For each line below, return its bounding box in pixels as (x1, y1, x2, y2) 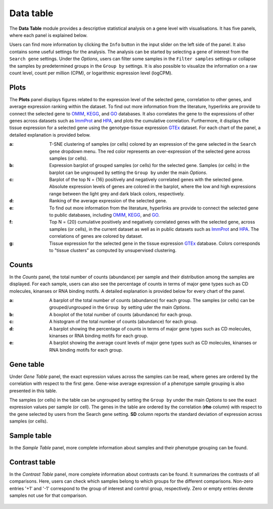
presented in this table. (9, 388, 58, 394)
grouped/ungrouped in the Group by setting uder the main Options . (49, 304, 191, 311)
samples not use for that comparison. (9, 492, 87, 498)
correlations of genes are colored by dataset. (49, 233, 144, 239)
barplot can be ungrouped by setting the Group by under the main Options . (49, 169, 207, 176)
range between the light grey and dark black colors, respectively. (49, 190, 185, 197)
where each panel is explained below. (9, 32, 88, 38)
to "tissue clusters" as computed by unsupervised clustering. (49, 247, 177, 253)
